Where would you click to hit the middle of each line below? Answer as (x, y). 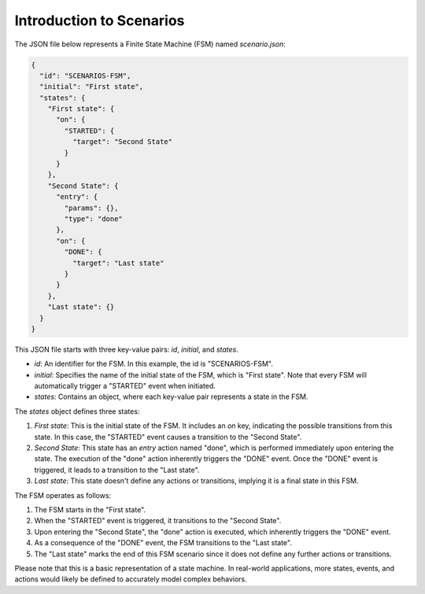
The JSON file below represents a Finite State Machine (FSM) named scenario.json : (150, 44)
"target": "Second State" (122, 142)
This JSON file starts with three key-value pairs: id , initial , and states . (127, 349)
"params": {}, (91, 208)
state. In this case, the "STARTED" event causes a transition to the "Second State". (168, 437)
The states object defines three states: (77, 411)
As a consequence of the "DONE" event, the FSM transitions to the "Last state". (163, 543)
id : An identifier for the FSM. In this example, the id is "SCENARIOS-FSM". (153, 364)
